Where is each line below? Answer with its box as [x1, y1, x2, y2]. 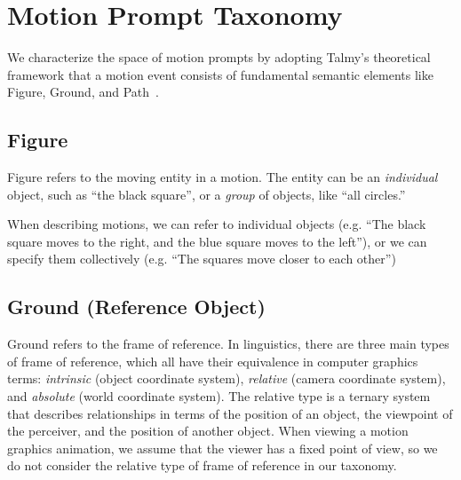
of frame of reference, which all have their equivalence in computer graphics [7, 351, 418, 370]
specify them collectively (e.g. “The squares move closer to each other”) [7, 249, 396, 268]
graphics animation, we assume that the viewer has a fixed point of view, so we [7, 438, 438, 457]
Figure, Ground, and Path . [7, 83, 159, 101]
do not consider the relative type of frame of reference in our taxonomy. [7, 456, 397, 475]
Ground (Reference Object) [7, 293, 266, 320]
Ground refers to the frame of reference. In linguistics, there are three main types [7, 334, 449, 353]
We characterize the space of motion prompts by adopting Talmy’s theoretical [7, 48, 431, 67]
